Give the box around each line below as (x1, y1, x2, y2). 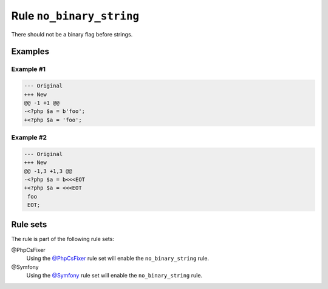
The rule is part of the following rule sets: (11, 235, 115, 242)
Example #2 (11, 134, 47, 142)
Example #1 (11, 65, 46, 73)
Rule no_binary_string (11, 9, 140, 22)
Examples (11, 46, 50, 57)
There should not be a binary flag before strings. (11, 30, 133, 38)
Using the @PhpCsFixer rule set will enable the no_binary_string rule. (26, 255, 210, 262)
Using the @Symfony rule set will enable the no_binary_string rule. (26, 272, 203, 279)
